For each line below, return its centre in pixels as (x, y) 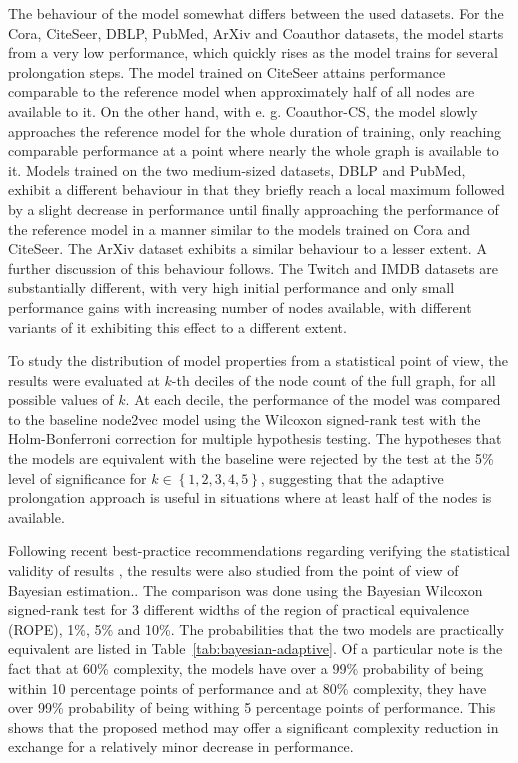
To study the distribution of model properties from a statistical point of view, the (258, 360)
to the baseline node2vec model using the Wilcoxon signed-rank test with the (244, 418)
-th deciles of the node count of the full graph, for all (333, 379)
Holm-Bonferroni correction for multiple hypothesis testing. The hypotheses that (255, 438)
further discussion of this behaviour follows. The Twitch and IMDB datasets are (253, 267)
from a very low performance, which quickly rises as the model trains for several (253, 52)
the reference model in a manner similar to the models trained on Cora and (239, 228)
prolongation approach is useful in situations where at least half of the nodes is (250, 497)
